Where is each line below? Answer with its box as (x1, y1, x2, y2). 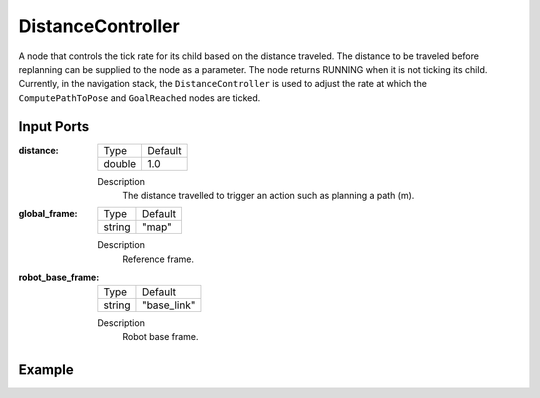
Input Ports (18, 118, 90, 135)
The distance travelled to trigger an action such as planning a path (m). (122, 190, 415, 202)
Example (18, 361, 74, 378)
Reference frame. (122, 253, 195, 265)
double (103, 156, 137, 170)
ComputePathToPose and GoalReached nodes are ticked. (18, 91, 261, 104)
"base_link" (141, 298, 196, 312)
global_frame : (18, 208, 79, 220)
